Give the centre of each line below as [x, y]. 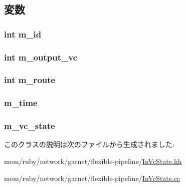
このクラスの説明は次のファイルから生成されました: [89, 144]
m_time [21, 103]
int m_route [30, 80]
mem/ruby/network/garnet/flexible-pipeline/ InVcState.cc [92, 178]
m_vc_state [30, 126]
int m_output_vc [41, 57]
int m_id [23, 34]
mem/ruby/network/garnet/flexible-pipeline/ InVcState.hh [93, 161]
